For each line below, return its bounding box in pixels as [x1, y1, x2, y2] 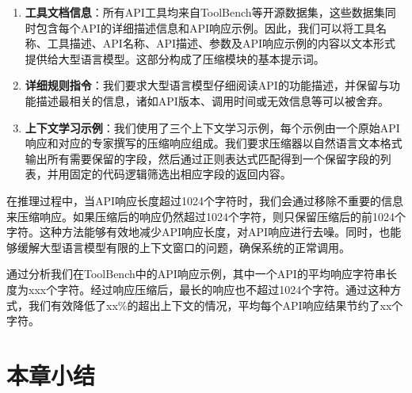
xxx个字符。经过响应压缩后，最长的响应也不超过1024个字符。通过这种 [28, 280, 391, 297]
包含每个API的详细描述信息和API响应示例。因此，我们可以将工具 [36, 19, 376, 36]
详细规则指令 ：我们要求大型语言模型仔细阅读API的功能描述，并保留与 [25, 77, 389, 93]
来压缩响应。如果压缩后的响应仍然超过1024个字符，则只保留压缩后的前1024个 [6, 208, 406, 224]
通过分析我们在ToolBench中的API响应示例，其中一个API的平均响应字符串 [6, 265, 386, 282]
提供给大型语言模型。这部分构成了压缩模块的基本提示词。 [25, 50, 325, 67]
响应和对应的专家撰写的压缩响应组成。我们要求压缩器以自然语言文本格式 [25, 135, 402, 151]
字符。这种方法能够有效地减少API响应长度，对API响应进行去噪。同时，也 [6, 223, 391, 240]
